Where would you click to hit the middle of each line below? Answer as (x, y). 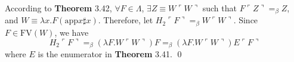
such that (219, 8)
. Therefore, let (126, 20)
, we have (72, 32)
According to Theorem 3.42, (58, 8)
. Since (246, 20)
